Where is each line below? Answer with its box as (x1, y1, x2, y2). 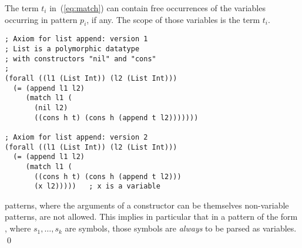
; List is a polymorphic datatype (5, 45, 140, 54)
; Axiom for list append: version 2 (5, 133, 148, 141)
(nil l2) (34, 103, 68, 112)
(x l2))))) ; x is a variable (34, 182, 160, 191)
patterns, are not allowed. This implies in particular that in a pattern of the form (5, 210, 298, 223)
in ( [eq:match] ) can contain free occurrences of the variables (49, 2, 266, 14)
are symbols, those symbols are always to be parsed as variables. (65, 222, 297, 234)
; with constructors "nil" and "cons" (5, 54, 156, 63)
